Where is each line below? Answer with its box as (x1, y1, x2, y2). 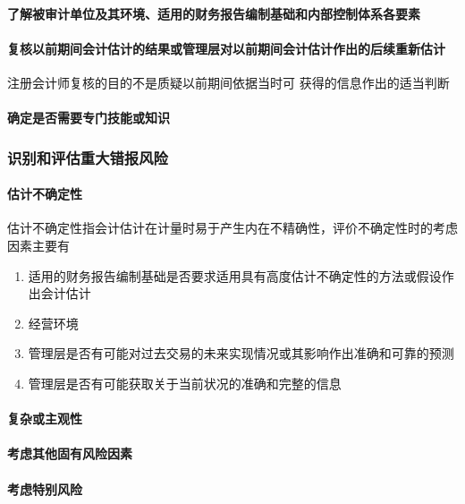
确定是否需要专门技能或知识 (7, 108, 170, 127)
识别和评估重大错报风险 (7, 146, 168, 168)
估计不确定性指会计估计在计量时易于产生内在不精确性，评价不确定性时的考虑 (7, 218, 458, 237)
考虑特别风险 (7, 479, 82, 498)
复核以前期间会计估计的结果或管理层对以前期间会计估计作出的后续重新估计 (7, 38, 445, 57)
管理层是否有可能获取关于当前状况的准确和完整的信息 (28, 373, 342, 392)
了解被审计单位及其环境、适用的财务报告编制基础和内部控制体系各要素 (7, 4, 420, 22)
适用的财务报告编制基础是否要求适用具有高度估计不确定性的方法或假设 (28, 266, 442, 285)
